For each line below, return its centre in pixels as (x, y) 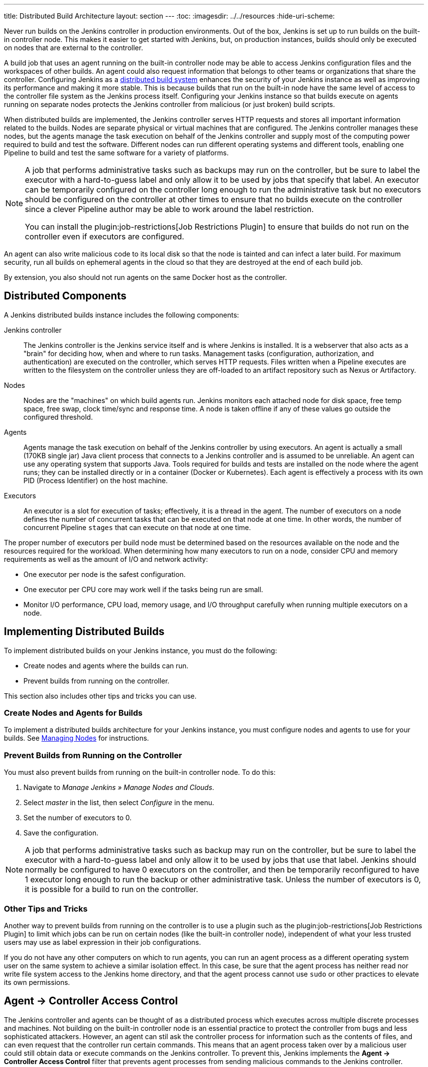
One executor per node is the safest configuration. (105, 574)
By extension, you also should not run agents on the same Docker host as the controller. (146, 277)
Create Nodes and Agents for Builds (73, 713)
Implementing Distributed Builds (84, 632)
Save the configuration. (61, 833)
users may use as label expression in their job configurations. (103, 942)
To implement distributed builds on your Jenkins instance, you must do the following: (140, 650)
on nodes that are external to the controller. (74, 48)
